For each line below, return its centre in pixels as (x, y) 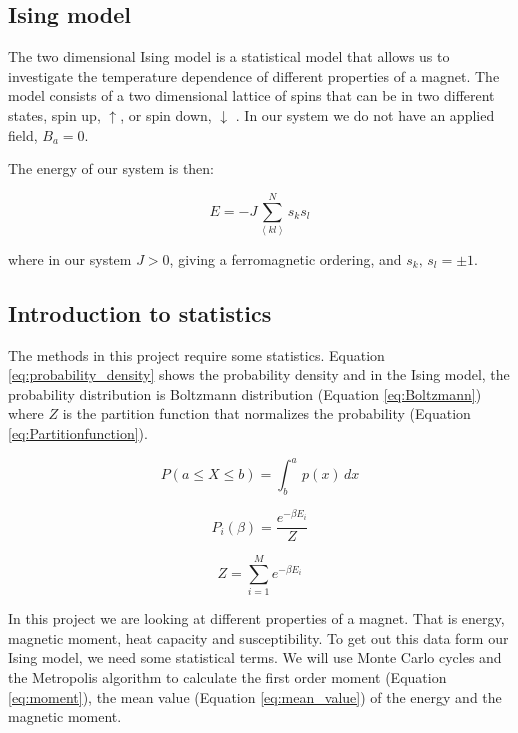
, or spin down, (166, 114)
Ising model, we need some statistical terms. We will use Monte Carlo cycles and (255, 657)
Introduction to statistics (140, 312)
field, (23, 134)
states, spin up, (54, 114)
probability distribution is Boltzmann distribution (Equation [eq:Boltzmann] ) (245, 393)
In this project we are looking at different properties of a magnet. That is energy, (256, 618)
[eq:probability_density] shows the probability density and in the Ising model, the (259, 374)
